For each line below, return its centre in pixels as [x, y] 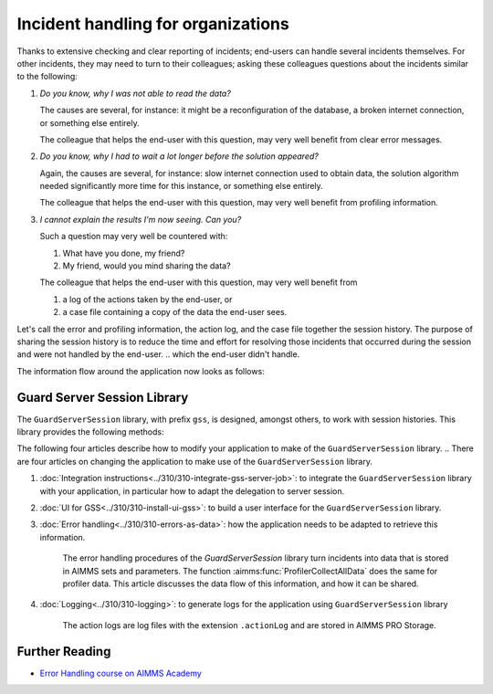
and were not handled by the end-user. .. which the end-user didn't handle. [158, 354]
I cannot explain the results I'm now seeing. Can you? [141, 219]
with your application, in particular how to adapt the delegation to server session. [192, 491]
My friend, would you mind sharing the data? [147, 266]
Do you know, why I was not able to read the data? [136, 93]
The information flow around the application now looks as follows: [141, 371]
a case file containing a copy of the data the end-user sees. [175, 312]
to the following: [47, 77]
